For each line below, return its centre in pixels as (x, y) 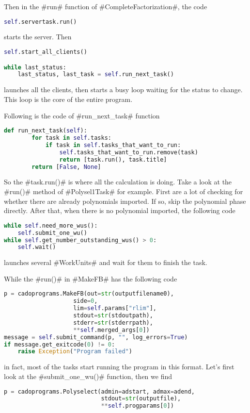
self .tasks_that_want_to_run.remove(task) (129, 152)
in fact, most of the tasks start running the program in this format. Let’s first (119, 367)
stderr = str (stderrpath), (113, 322)
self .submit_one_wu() (52, 233)
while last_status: (35, 67)
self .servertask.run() (40, 22)
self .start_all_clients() (46, 52)
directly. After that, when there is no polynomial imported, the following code (120, 210)
